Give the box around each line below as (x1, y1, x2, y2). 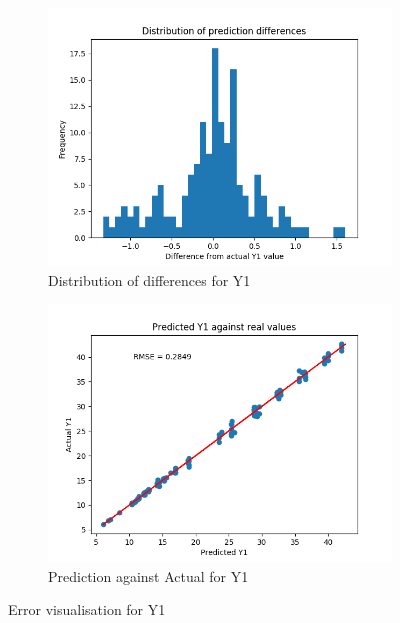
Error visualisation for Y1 (8, 599, 166, 620)
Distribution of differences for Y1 (48, 269, 251, 290)
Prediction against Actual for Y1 (48, 565, 249, 586)
